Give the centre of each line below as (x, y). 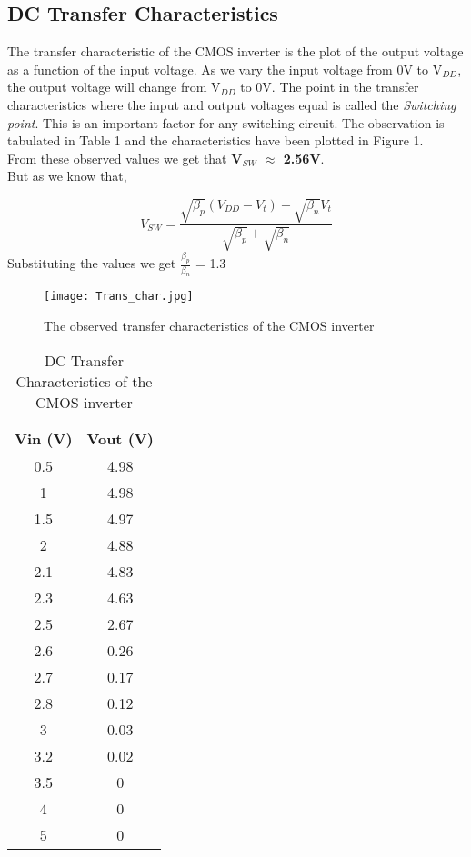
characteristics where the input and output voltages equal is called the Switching (232, 104)
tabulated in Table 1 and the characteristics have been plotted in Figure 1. (215, 140)
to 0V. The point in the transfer (330, 87)
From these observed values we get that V (125, 158)
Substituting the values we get (92, 263)
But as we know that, (67, 176)
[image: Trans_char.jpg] (119, 297)
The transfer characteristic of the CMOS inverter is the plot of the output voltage (235, 51)
